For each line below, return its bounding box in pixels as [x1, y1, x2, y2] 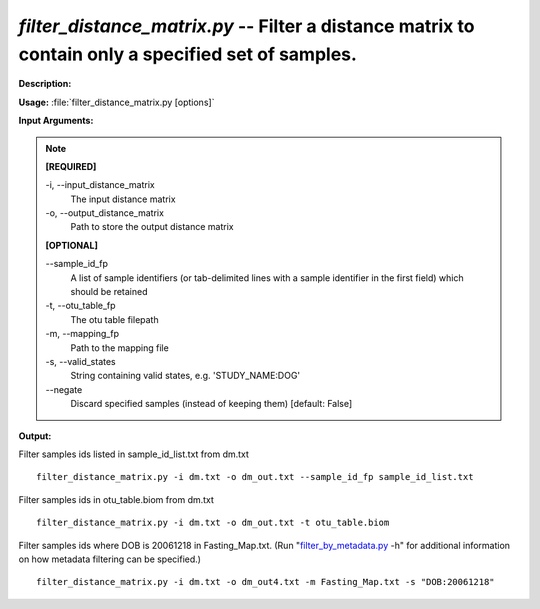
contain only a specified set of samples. [18, 43, 357, 65]
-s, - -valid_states [45, 355, 116, 367]
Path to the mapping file [70, 341, 169, 354]
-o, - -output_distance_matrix [45, 207, 165, 219]
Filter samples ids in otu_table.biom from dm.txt [18, 493, 215, 505]
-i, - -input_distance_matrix [45, 179, 155, 191]
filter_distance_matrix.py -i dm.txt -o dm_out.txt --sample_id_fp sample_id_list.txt [36, 471, 474, 483]
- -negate [45, 383, 83, 395]
